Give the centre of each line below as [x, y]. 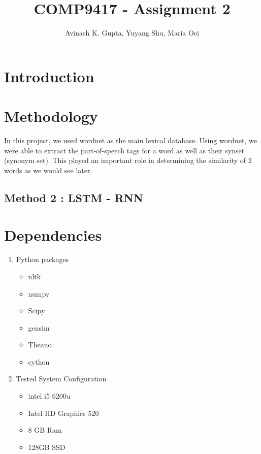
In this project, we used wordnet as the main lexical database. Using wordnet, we [130, 140]
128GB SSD [47, 447]
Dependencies [53, 235]
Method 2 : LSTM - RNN [74, 197]
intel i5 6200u [49, 396]
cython [39, 361]
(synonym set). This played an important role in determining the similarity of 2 [128, 160]
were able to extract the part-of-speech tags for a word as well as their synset [124, 150]
